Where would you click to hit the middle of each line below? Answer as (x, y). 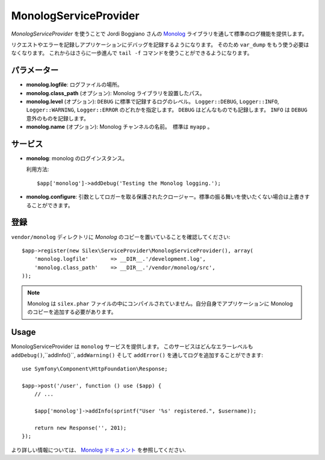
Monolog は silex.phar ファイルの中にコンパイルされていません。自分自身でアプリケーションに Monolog (160, 303)
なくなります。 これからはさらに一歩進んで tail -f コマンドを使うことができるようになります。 (132, 53)
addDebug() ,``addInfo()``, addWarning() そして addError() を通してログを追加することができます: (137, 355)
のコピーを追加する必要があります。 (72, 312)
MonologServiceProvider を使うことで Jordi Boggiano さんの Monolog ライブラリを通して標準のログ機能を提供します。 (159, 34)
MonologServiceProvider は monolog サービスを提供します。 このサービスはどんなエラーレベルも (132, 347)
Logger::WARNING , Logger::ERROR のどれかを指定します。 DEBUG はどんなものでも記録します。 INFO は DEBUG (167, 110)
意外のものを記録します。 (58, 118)
